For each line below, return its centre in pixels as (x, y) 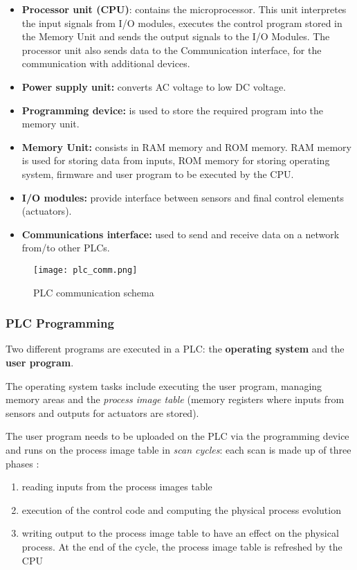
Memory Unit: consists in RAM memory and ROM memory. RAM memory (186, 146)
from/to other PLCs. (66, 248)
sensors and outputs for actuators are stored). (102, 412)
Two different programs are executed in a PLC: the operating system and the (175, 349)
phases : (22, 463)
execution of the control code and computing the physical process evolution (181, 509)
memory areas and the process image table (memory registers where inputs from (175, 399)
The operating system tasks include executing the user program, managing (164, 385)
